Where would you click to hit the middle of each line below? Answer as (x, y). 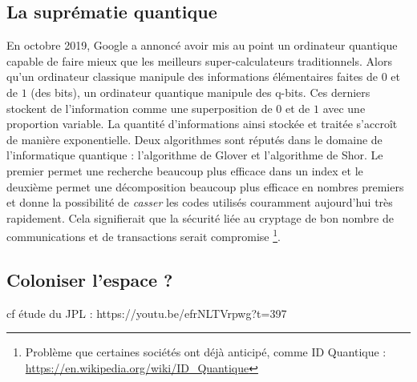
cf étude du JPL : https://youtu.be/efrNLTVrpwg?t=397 (147, 313)
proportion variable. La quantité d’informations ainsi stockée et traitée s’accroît (202, 124)
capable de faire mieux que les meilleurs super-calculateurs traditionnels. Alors (199, 60)
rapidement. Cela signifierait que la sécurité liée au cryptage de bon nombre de (200, 217)
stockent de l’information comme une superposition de (140, 108)
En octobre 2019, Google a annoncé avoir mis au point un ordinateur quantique (202, 45)
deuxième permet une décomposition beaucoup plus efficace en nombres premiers (205, 186)
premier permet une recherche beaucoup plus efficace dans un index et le (185, 170)
